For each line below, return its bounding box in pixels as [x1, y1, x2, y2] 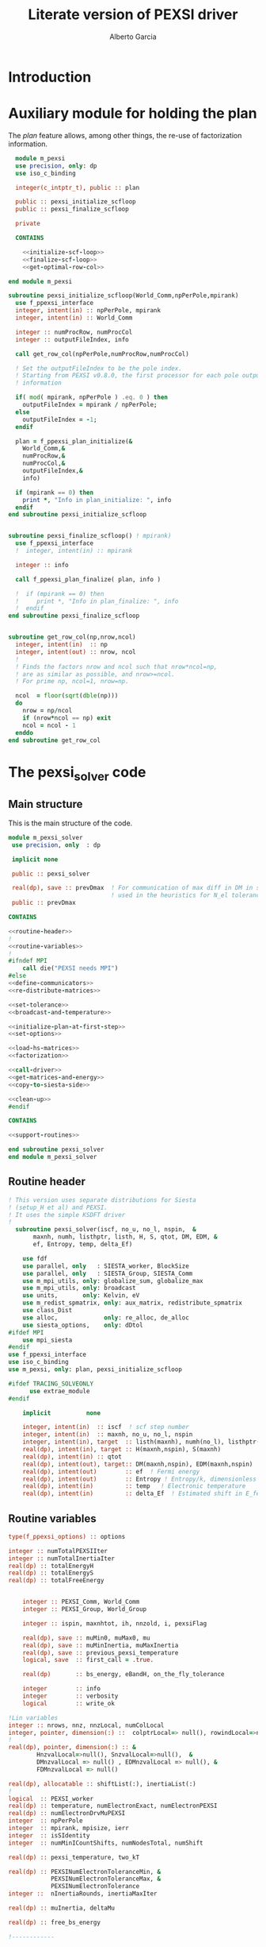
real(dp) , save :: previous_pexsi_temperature [22, 1648, 179, 1657]
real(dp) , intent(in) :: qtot [22, 1452, 123, 1461]
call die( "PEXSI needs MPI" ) [22, 964, 119, 972]
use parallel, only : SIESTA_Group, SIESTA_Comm [22, 1269, 193, 1277]
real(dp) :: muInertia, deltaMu [8, 1904, 115, 1912]
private [15, 220, 41, 228]
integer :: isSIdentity [8, 1831, 90, 1840]
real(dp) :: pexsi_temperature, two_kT [8, 1853, 140, 1861]
